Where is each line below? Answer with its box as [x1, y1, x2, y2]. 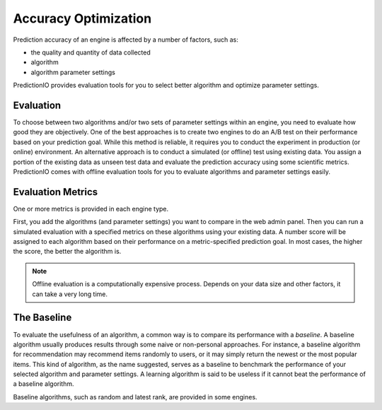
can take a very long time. [32, 290, 108, 298]
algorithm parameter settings [30, 68, 116, 76]
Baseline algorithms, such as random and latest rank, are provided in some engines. [13, 392, 257, 401]
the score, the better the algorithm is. [13, 247, 122, 256]
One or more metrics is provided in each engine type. [13, 204, 169, 213]
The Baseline [13, 312, 72, 324]
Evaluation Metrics [13, 186, 98, 198]
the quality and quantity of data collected [30, 48, 151, 57]
